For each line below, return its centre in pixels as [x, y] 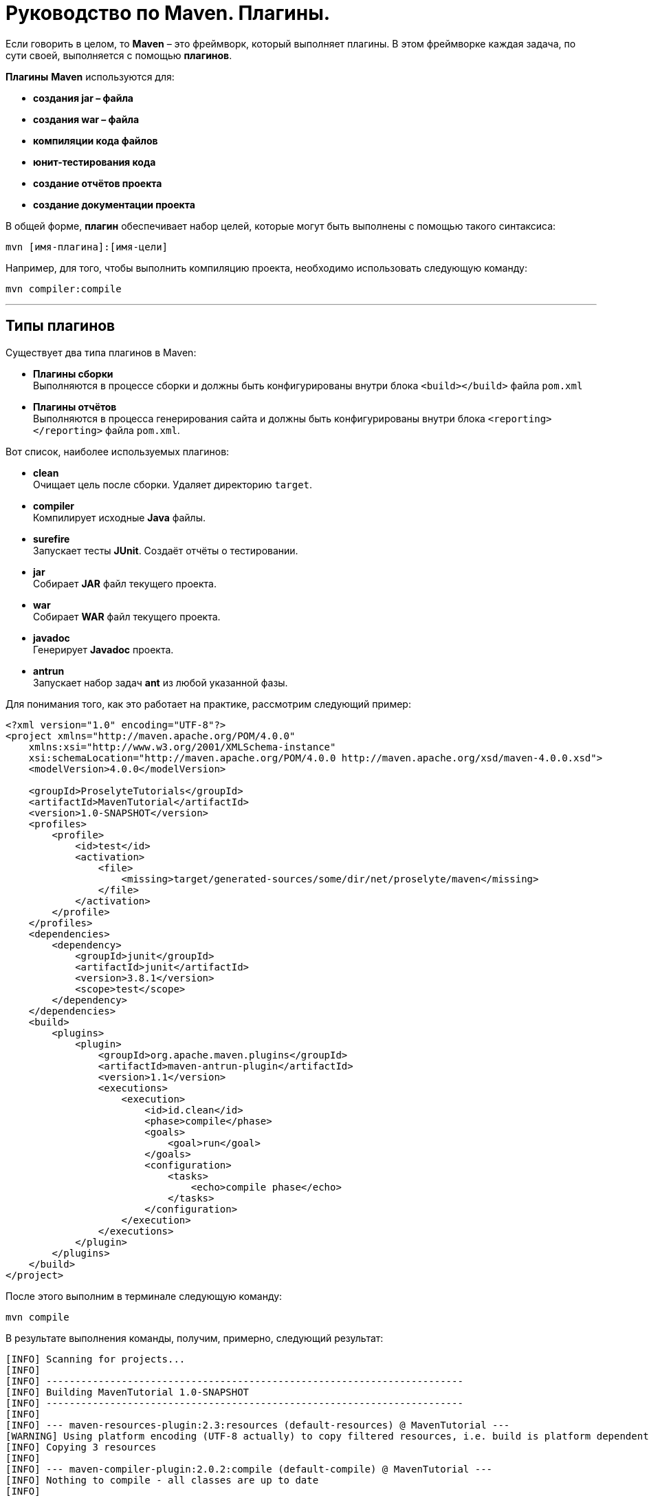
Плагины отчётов [75, 406]
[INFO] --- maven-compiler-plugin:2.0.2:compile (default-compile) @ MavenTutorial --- [249, 1469]
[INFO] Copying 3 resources [81, 1447]
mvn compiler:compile [64, 289]
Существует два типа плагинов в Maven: [101, 352]
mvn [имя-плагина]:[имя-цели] [87, 247]
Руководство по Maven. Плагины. [168, 13]
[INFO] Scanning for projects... [96, 1359]
